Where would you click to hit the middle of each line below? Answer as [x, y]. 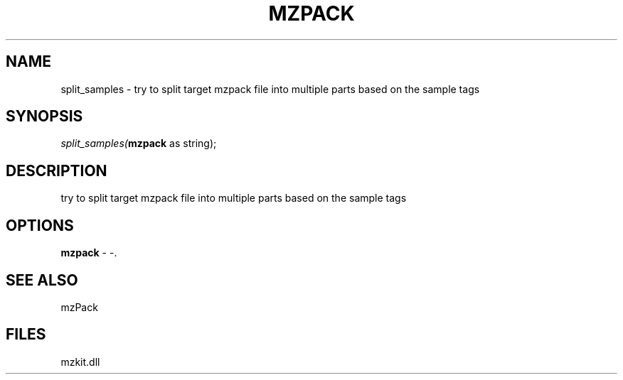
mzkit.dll [80, 362]
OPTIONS [40, 225]
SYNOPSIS [44, 116]
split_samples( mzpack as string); [139, 143]
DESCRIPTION [57, 170]
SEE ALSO [42, 280]
